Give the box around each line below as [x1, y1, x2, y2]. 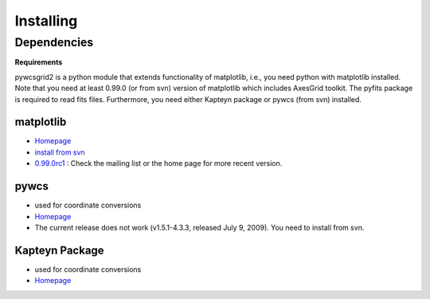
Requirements [14, 57, 63, 67]
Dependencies [14, 35, 94, 49]
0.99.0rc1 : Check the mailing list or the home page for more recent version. [34, 159, 283, 168]
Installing [14, 12, 78, 30]
